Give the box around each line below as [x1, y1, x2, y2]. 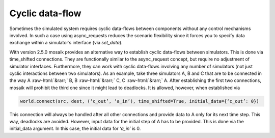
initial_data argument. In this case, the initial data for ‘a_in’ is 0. [9, 125, 141, 132]
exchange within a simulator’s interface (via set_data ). [9, 40, 123, 46]
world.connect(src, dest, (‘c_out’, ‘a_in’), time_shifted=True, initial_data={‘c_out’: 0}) [20, 98, 259, 104]
